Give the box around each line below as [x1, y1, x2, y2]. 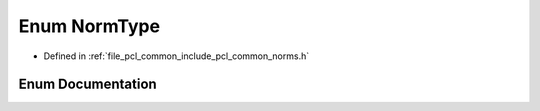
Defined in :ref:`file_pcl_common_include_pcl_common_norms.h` [43, 50, 310, 62]
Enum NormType [18, 15, 160, 37]
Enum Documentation [18, 76, 157, 93]
